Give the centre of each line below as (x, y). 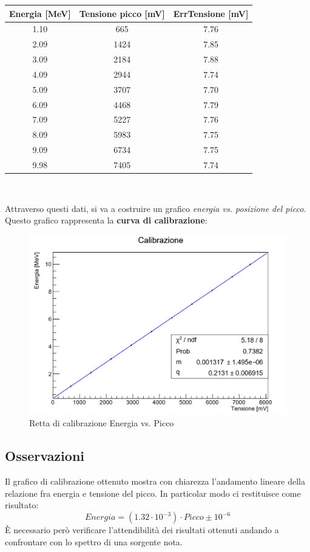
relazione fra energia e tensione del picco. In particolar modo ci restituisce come (153, 493)
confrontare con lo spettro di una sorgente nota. (94, 541)
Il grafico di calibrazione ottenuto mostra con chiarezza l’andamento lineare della (155, 481)
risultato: (22, 505)
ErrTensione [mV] (211, 13)
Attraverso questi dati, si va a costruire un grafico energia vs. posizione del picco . (156, 208)
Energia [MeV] (40, 13)
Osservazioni (45, 456)
